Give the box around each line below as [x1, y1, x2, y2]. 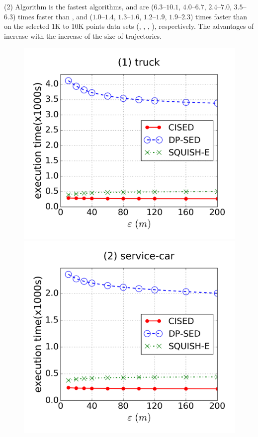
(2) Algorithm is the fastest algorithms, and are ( [4, 1, 154, 11]
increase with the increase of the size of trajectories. [4, 30, 162, 41]
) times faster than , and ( [12, 11, 92, 21]
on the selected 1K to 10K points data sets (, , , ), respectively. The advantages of [4, 21, 254, 31]
